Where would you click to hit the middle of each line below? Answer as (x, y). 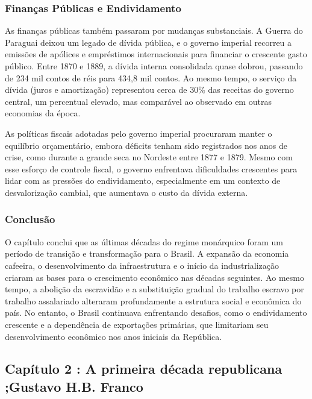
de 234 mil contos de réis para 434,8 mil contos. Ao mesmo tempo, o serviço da (151, 77)
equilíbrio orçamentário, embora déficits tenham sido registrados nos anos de (146, 145)
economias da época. (43, 113)
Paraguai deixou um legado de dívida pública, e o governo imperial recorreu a (148, 42)
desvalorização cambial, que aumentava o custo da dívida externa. (126, 192)
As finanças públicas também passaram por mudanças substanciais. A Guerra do (154, 30)
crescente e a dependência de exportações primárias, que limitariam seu (137, 324)
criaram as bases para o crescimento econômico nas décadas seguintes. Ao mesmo (154, 277)
